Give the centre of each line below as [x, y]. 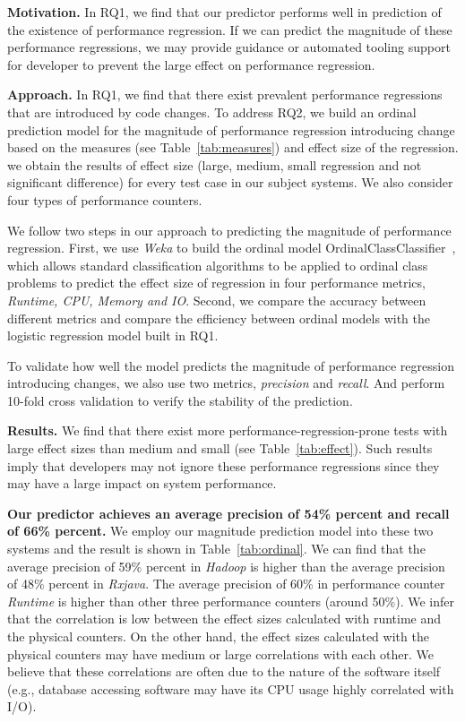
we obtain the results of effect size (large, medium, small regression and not [215, 164]
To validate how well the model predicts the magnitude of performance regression [231, 365]
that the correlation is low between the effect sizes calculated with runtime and [224, 619]
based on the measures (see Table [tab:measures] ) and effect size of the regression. [233, 147]
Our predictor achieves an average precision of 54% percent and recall [228, 513]
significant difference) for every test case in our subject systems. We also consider [230, 182]
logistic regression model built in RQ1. [113, 335]
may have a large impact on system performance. [142, 483]
